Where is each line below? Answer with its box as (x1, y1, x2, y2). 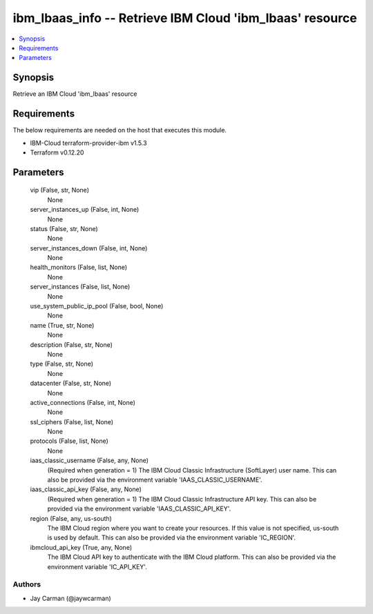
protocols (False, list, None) (30, 437, 108, 445)
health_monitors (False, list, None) (30, 263, 128, 272)
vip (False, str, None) (30, 186, 90, 195)
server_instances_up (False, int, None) (30, 206, 140, 214)
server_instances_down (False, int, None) (30, 244, 148, 252)
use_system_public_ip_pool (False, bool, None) (30, 302, 164, 310)
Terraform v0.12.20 (30, 148, 84, 157)
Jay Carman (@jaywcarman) (30, 594, 112, 602)
